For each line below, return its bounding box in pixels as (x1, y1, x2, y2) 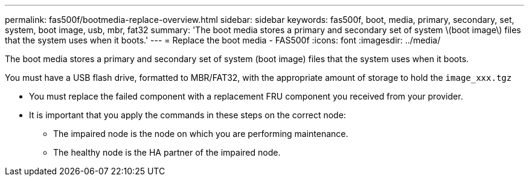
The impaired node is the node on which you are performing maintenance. (53, 129, 348, 139)
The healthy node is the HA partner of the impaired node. (53, 147, 281, 157)
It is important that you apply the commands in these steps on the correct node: (29, 110, 346, 120)
